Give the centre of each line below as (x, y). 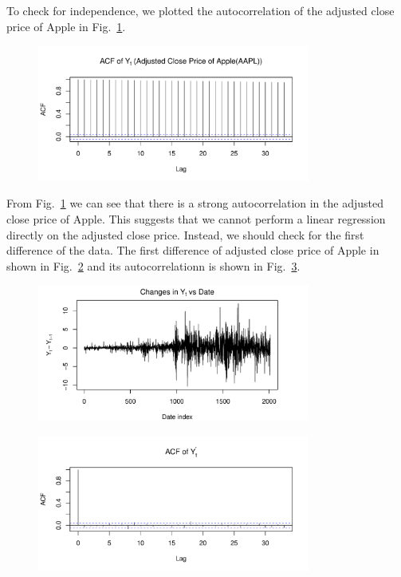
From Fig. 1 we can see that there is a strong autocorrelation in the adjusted (195, 203)
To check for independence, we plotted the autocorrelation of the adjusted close (200, 10)
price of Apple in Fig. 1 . (66, 26)
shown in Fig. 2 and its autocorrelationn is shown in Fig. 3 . (153, 265)
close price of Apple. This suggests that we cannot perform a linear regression (196, 218)
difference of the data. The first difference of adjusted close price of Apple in (193, 250)
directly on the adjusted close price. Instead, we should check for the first (185, 234)
